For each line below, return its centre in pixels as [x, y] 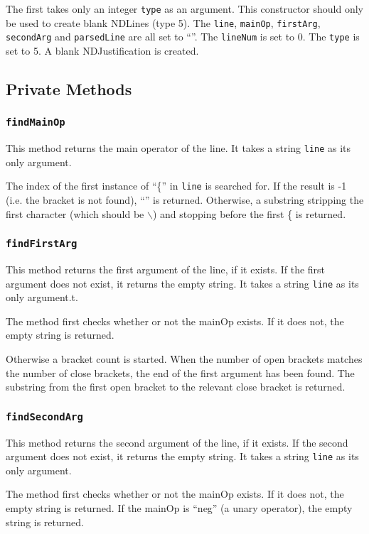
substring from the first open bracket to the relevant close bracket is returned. [176, 387]
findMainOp [36, 122]
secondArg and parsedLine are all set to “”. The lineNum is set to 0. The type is [183, 37]
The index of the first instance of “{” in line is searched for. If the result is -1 [176, 186]
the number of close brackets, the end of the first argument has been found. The [180, 372]
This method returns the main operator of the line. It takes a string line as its [178, 148]
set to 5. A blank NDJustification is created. [102, 50]
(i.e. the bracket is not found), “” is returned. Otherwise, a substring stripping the [185, 200]
